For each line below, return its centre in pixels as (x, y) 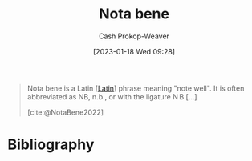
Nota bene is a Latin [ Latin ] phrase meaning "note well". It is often (136, 88)
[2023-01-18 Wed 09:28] (134, 51)
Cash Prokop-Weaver (134, 36)
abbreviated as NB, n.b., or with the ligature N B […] (112, 96)
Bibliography (51, 145)
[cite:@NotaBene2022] (65, 112)
